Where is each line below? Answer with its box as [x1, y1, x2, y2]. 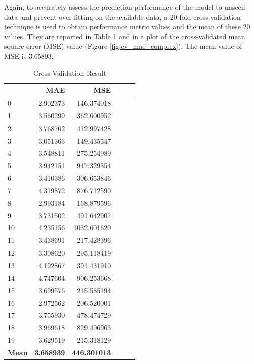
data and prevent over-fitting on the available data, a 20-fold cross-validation [4, 11, 241, 22]
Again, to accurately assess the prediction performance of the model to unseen [4, 2, 245, 12]
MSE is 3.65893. [4, 50, 54, 61]
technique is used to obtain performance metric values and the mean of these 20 [4, 21, 250, 32]
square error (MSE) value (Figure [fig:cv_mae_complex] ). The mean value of [4, 41, 242, 51]
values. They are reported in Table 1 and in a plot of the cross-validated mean [4, 31, 245, 41]
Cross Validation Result [33, 67, 107, 78]
